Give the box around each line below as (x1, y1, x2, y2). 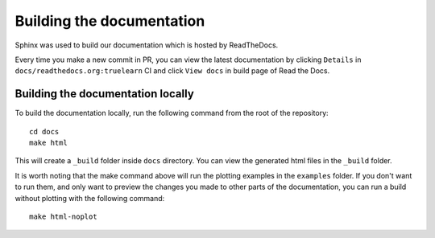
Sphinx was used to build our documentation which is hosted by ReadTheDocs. (14, 40, 279, 50)
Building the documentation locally (14, 87, 195, 101)
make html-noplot (29, 211, 97, 221)
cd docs (29, 127, 60, 136)
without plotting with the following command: (14, 193, 165, 203)
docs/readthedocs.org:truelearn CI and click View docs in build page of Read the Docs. (14, 66, 330, 76)
